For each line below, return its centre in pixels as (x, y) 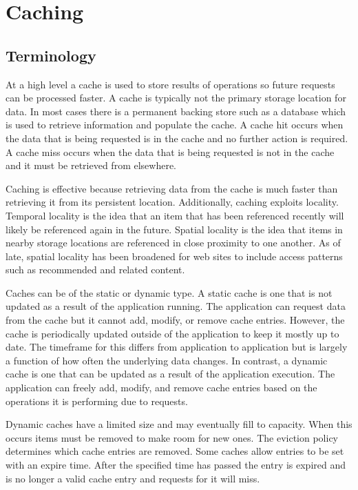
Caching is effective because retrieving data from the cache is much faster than (172, 188)
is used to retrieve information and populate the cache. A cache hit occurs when (175, 125)
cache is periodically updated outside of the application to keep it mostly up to (172, 333)
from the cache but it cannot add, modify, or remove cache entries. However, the (175, 320)
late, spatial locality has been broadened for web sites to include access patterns (174, 256)
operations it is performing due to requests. (97, 401)
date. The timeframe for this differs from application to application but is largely (177, 347)
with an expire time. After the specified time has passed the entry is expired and (176, 465)
